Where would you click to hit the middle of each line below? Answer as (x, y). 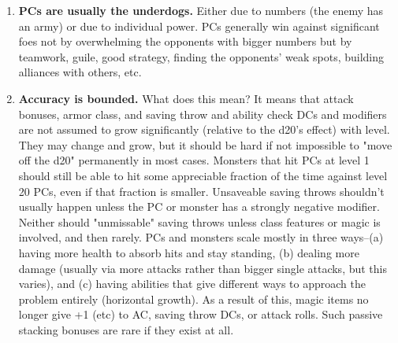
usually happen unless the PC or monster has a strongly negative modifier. (199, 207)
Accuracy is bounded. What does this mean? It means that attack (186, 98)
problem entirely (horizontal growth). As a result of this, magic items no (193, 299)
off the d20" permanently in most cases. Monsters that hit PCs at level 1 (194, 160)
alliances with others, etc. (80, 72)
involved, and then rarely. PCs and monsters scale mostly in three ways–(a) (201, 237)
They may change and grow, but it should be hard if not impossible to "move (205, 144)
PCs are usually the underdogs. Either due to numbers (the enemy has (201, 10)
